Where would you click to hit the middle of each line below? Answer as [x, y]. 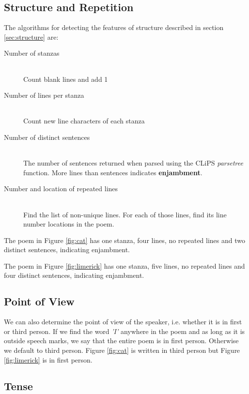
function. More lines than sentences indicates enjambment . [113, 172]
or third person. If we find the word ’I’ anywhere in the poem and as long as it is [124, 331]
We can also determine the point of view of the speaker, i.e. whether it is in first [123, 322]
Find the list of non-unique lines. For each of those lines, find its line [125, 214]
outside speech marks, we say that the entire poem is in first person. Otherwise [121, 341]
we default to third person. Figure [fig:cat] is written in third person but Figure [122, 350]
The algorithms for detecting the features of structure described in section [114, 27]
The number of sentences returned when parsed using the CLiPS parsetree [133, 163]
